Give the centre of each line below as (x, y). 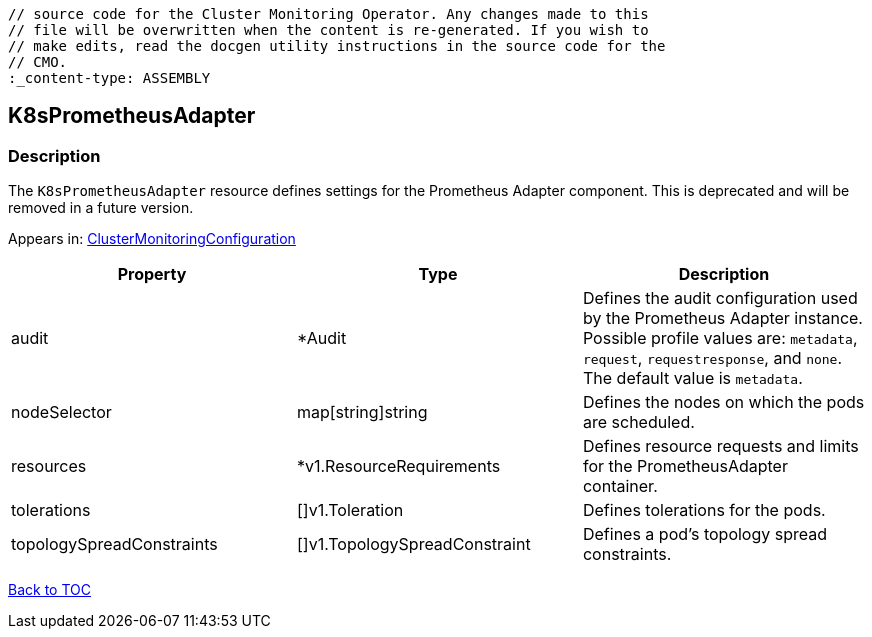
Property (152, 274)
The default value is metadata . (692, 378)
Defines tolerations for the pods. (704, 510)
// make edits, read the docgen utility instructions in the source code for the (337, 46)
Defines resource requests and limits (720, 446)
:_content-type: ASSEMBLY (109, 78)
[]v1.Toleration (350, 510)
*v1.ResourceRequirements (398, 466)
